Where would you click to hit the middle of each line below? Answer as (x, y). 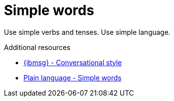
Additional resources (37, 47)
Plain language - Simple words (73, 77)
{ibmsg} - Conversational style (73, 62)
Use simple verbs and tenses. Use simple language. (87, 32)
